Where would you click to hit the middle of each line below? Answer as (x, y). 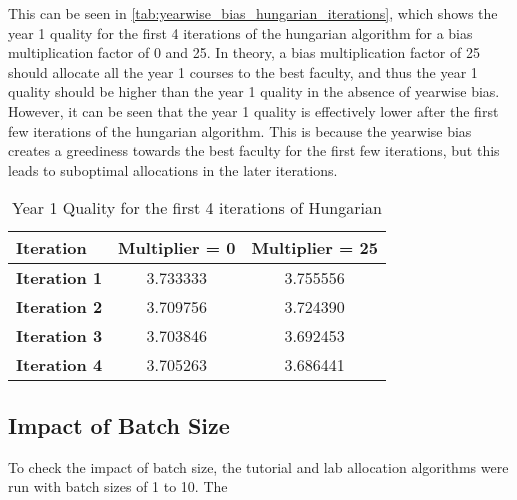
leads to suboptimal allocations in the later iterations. (173, 169)
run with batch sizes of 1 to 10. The (118, 486)
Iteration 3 (59, 336)
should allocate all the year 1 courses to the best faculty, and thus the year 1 (243, 71)
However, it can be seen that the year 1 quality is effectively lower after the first (253, 110)
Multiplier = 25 (314, 248)
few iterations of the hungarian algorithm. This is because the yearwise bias (240, 130)
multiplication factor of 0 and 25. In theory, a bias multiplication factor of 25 (244, 52)
